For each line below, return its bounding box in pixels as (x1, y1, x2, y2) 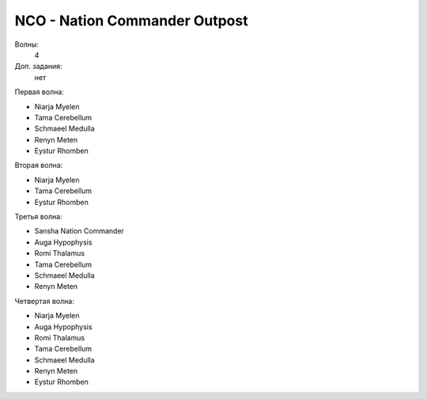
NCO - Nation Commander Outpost (14, 12, 248, 29)
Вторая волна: (14, 161, 63, 170)
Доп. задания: (14, 62, 62, 71)
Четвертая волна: (14, 296, 74, 306)
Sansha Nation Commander (34, 226, 124, 236)
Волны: (14, 40, 40, 49)
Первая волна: (14, 87, 65, 97)
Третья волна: (14, 212, 62, 222)
